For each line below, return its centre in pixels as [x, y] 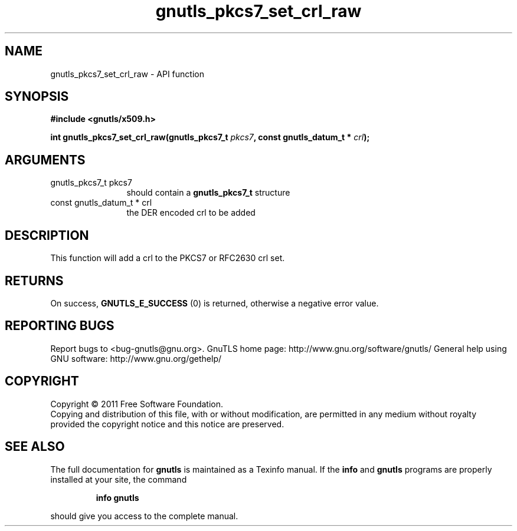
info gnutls [117, 497]
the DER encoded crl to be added [191, 213]
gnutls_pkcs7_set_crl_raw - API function [127, 74]
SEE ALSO [35, 447]
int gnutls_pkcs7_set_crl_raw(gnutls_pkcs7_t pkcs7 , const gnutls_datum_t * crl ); [210, 137]
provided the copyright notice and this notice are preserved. [167, 424]
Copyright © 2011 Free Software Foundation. [137, 404]
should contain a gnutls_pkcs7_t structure [208, 193]
